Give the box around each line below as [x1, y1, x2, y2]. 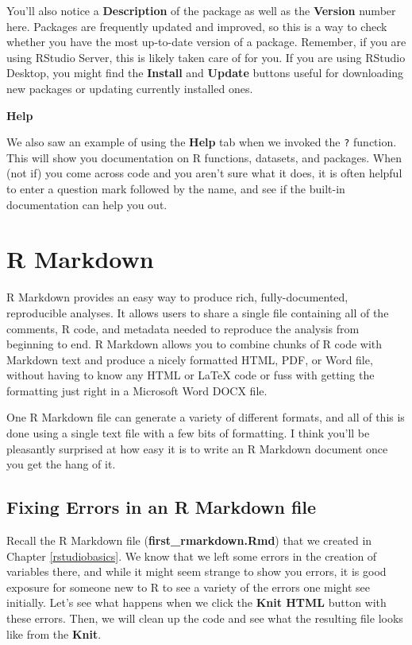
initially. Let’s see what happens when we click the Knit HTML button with [6, 594, 387, 611]
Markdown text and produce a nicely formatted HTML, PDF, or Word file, [6, 351, 373, 367]
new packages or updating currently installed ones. [6, 80, 253, 96]
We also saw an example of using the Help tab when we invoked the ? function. [6, 134, 397, 150]
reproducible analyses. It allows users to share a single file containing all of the [6, 304, 389, 321]
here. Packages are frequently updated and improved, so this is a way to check [6, 17, 387, 34]
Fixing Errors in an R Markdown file [6, 495, 317, 519]
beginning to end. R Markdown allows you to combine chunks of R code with [6, 336, 383, 352]
